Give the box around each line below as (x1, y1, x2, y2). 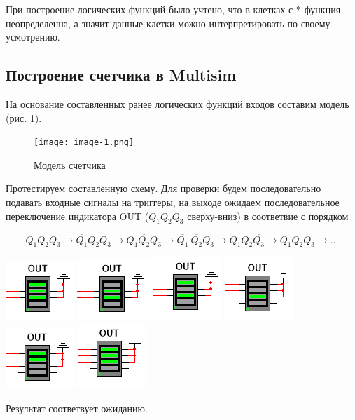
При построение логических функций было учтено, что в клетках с (6, 2, 293, 16)
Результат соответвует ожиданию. (6, 400, 148, 415)
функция (304, 2, 341, 16)
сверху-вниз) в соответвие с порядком (187, 208, 349, 223)
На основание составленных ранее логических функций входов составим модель (6, 96, 349, 111)
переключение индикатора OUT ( (6, 208, 149, 223)
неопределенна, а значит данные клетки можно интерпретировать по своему (6, 15, 330, 30)
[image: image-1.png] (34, 137, 134, 148)
